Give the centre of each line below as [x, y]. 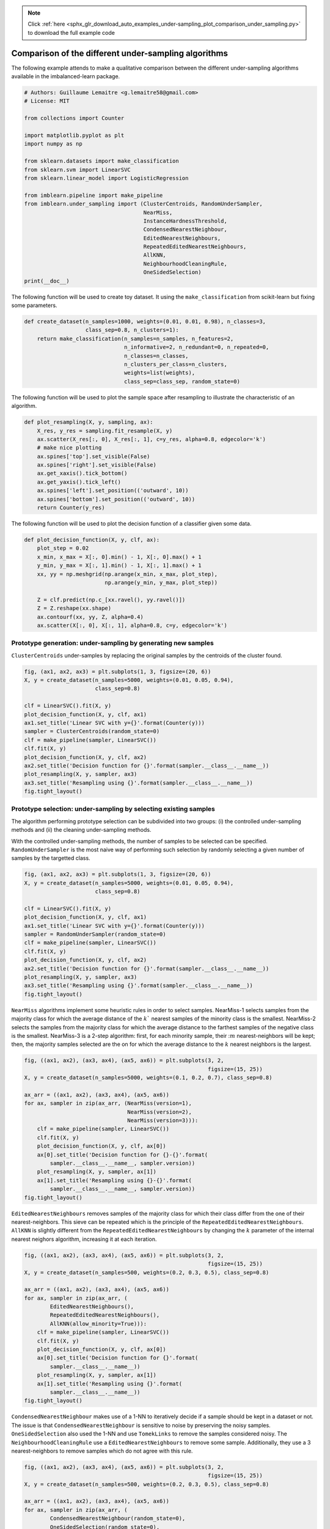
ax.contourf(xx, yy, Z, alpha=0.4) [90, 617]
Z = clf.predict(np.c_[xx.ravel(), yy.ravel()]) [111, 600]
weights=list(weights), [159, 373]
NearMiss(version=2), [159, 1112]
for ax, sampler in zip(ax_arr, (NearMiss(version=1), [108, 1103]
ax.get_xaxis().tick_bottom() [82, 473]
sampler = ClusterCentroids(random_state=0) [92, 731]
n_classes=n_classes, [156, 356]
